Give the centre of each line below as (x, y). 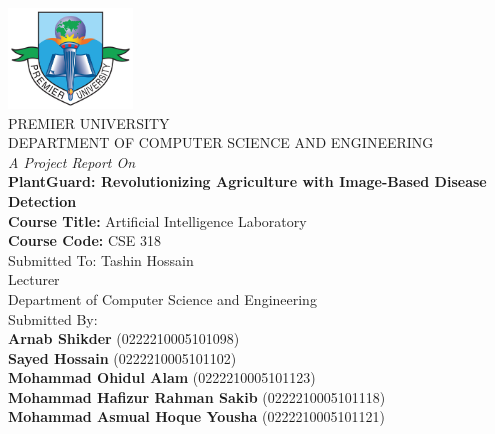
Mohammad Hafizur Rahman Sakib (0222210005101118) (197, 396)
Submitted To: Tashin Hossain (101, 259)
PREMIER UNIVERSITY (89, 122)
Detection (42, 200)
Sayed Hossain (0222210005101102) (122, 357)
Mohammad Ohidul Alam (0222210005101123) (162, 377)
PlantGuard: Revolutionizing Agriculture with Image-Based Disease (247, 181)
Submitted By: (53, 318)
